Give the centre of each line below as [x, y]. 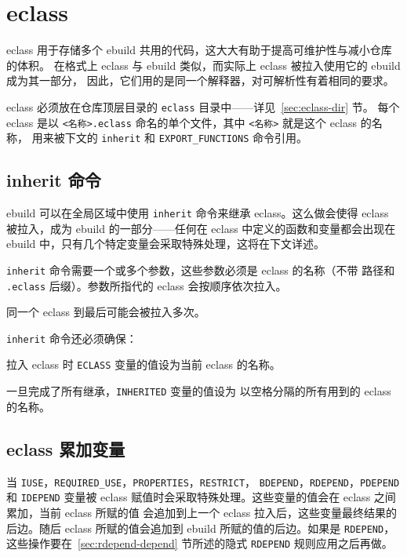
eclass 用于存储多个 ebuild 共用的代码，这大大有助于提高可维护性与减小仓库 [199, 50]
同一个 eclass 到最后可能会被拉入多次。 [106, 312]
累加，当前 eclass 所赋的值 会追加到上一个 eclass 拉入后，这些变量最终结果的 [202, 512]
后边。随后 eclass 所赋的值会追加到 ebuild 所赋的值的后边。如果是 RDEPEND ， [201, 528]
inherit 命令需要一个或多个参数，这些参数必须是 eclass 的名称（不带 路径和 [201, 269]
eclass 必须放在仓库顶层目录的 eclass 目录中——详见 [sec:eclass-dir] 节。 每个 [203, 106]
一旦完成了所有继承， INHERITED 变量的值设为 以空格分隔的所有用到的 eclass [199, 391]
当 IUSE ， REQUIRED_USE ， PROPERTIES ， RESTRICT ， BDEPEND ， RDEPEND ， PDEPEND [203, 481]
